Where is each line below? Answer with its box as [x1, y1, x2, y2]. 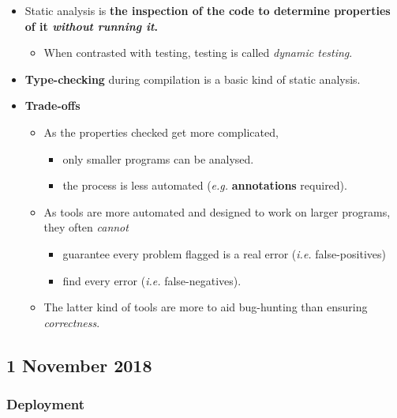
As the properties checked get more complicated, [43, 123, 279, 140]
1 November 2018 [6, 352, 152, 377]
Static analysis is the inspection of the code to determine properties [24, 2, 391, 18]
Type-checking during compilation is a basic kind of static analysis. [24, 70, 361, 87]
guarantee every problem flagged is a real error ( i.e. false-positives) [62, 245, 386, 262]
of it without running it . [24, 17, 158, 34]
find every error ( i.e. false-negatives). [62, 272, 242, 288]
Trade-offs [24, 97, 81, 114]
